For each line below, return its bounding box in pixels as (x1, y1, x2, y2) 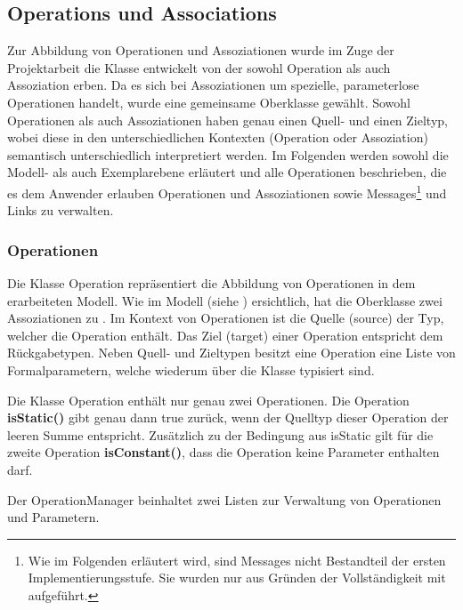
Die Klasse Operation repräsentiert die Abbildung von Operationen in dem (7, 274, 416, 293)
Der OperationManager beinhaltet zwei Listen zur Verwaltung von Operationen (7, 490, 442, 509)
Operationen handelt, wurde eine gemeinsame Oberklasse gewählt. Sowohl (7, 92, 411, 111)
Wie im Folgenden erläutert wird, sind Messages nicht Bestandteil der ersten (28, 550, 446, 569)
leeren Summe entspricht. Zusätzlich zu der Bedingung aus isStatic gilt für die (7, 425, 434, 444)
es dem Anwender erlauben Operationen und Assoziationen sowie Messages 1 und (7, 181, 447, 202)
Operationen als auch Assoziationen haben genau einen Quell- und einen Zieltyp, (7, 110, 448, 129)
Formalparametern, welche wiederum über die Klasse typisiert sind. (7, 360, 375, 379)
